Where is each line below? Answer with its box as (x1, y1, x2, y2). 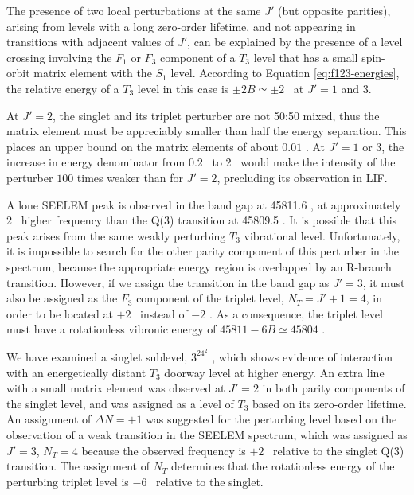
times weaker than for (76, 169, 183, 185)
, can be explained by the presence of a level (187, 33, 403, 50)
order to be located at (6, 305, 113, 322)
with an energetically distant (6, 364, 146, 380)
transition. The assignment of (6, 458, 150, 474)
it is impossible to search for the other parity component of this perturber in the (6, 243, 400, 259)
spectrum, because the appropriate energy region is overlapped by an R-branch (6, 258, 392, 275)
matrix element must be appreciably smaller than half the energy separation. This (6, 123, 407, 139)
